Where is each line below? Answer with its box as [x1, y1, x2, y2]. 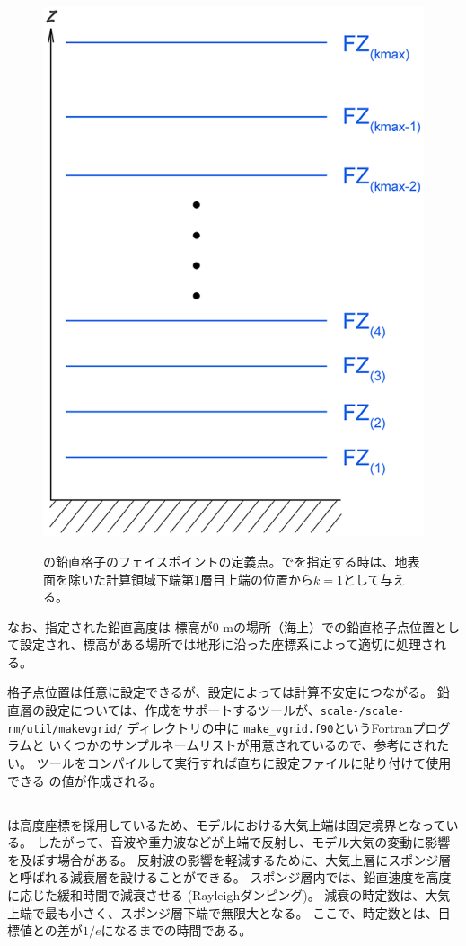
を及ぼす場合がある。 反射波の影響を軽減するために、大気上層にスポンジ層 [7, 850, 452, 869]
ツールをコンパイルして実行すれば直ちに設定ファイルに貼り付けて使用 [36, 753, 452, 772]
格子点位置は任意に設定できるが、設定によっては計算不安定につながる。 [7, 683, 434, 701]
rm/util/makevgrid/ [7, 722, 123, 736]
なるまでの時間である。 [113, 921, 252, 940]
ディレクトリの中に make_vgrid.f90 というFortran [127, 718, 413, 736]
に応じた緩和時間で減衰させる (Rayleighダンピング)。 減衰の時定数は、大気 [7, 885, 451, 904]
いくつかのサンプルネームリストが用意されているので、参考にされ [48, 736, 437, 754]
